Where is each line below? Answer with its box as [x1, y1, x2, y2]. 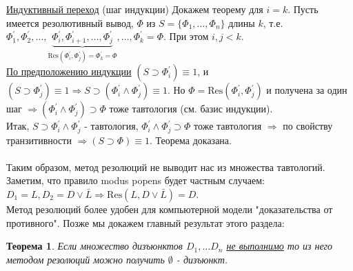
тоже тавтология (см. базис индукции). [109, 101, 273, 116]
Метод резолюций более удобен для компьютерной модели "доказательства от [6, 201, 333, 216]
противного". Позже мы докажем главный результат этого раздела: [6, 215, 285, 230]
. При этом [163, 29, 209, 43]
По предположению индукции [6, 64, 132, 79]
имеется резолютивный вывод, [6, 15, 134, 30]
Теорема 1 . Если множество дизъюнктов [6, 239, 183, 253]
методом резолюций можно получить [6, 252, 165, 266]
